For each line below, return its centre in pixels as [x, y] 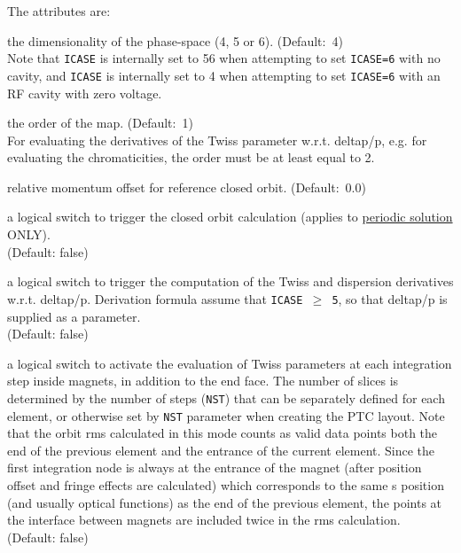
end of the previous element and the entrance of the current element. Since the [221, 450]
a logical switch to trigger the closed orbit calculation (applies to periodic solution [230, 217]
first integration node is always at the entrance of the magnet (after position [215, 467]
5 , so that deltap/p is [390, 298]
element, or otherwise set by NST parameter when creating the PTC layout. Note [226, 415]
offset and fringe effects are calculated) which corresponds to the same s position [226, 484]
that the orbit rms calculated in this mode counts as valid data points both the [223, 433]
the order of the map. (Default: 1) [100, 123]
